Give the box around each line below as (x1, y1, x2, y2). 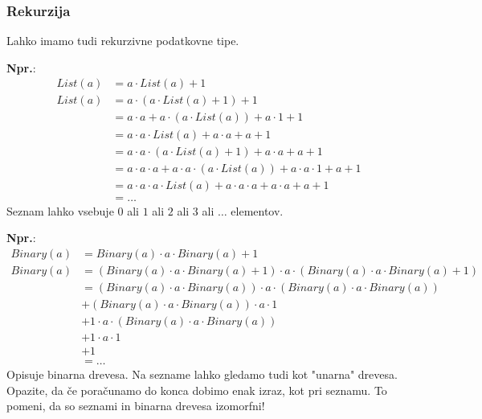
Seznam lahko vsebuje (6, 202, 114, 219)
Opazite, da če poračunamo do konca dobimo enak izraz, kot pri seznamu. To (6, 381, 387, 398)
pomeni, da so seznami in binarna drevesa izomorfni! (6, 397, 265, 414)
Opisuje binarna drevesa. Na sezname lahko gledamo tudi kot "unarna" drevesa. (6, 366, 398, 383)
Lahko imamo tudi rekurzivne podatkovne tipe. (6, 32, 239, 49)
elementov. (231, 202, 284, 219)
